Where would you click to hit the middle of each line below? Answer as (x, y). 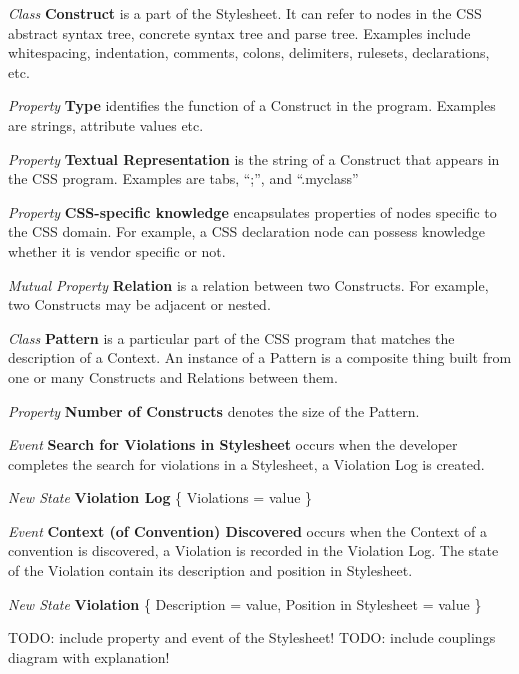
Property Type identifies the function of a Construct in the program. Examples (252, 105)
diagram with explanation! (89, 656)
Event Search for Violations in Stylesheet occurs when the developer (233, 444)
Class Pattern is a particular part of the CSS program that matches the (231, 337)
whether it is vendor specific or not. (117, 250)
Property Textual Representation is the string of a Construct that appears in (254, 158)
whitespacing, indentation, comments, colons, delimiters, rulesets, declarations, (249, 52)
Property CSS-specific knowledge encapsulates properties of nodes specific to (252, 211)
